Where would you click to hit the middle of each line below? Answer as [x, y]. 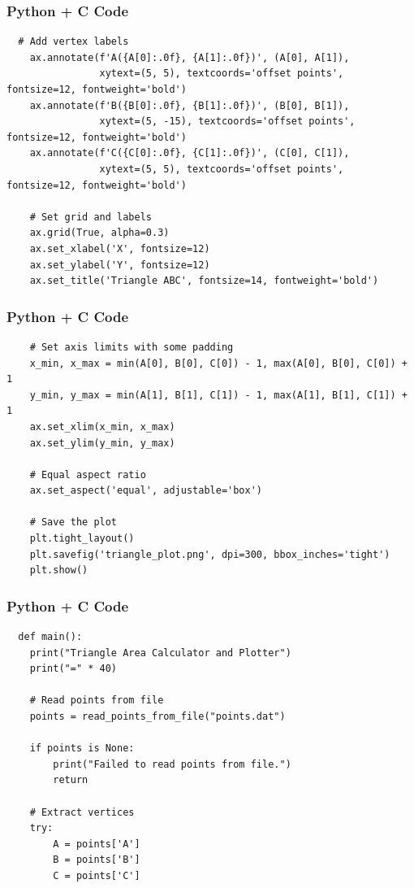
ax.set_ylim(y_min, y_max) [102, 443]
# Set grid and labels [91, 217]
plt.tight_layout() [82, 539]
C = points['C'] [97, 875]
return [71, 780]
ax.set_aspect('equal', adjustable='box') [146, 491]
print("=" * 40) [73, 669]
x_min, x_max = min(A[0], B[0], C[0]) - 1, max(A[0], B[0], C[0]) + [218, 363]
